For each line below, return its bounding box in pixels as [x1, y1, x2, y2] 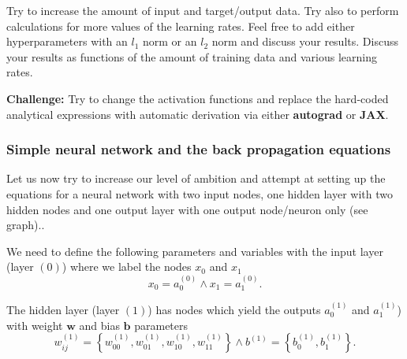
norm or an [143, 33, 197, 50]
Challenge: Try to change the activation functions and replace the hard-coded [6, 90, 389, 106]
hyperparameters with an [6, 33, 128, 50]
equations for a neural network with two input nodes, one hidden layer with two [6, 185, 393, 202]
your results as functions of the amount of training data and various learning [6, 48, 378, 65]
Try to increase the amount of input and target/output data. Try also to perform [6, 2, 399, 18]
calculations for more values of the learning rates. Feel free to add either [6, 17, 355, 34]
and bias [79, 316, 120, 333]
